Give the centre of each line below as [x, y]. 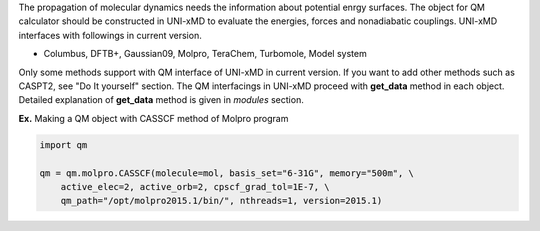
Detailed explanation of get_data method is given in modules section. [161, 100]
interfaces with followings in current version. [110, 35]
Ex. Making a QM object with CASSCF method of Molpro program [153, 118]
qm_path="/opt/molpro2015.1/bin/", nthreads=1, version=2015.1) [221, 201]
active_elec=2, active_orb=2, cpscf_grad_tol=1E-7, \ [195, 186]
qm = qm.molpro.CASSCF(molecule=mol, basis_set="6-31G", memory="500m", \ [227, 173]
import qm [63, 144]
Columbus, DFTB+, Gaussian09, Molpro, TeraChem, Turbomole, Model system [205, 54]
